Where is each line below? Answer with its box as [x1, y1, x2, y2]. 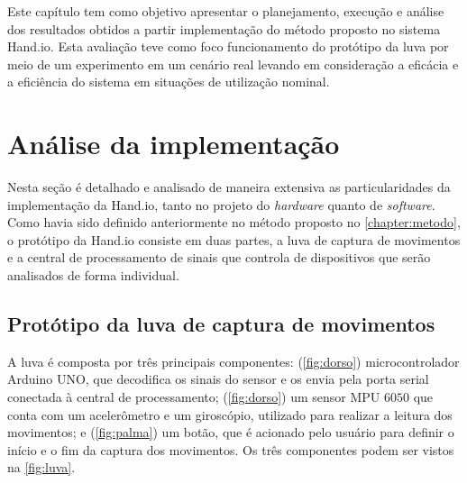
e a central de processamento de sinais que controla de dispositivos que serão [7, 248, 431, 267]
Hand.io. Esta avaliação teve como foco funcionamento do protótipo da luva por [7, 37, 449, 56]
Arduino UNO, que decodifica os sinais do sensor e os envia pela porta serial [7, 369, 429, 388]
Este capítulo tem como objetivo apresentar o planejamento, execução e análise [7, 2, 444, 20]
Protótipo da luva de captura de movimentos [7, 310, 435, 338]
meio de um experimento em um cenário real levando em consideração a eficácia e [7, 54, 459, 73]
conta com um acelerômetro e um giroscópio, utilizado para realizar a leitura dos [7, 405, 453, 424]
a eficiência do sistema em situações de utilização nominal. [7, 72, 330, 91]
